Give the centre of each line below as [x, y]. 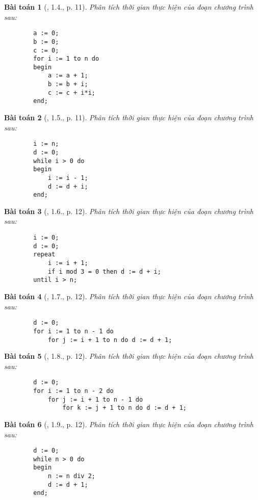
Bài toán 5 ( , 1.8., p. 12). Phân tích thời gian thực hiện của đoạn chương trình [129, 356]
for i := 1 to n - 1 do [73, 331]
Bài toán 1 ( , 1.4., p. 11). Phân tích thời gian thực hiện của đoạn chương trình [129, 7]
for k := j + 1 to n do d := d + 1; [124, 408]
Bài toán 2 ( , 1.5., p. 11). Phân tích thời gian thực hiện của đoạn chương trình [129, 117]
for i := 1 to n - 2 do [73, 391]
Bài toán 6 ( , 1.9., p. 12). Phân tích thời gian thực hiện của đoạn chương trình [129, 424]
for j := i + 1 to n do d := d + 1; [110, 340]
